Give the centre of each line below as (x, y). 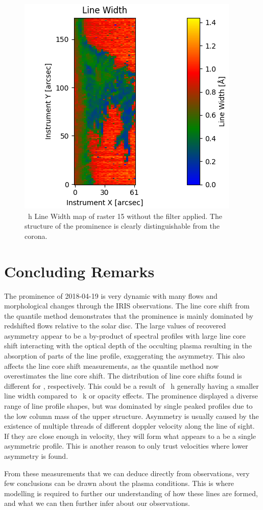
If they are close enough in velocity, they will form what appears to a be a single (130, 436)
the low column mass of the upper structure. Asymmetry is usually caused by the (131, 416)
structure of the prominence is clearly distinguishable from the (122, 226)
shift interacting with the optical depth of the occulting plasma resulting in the (128, 346)
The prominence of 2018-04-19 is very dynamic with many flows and (111, 295)
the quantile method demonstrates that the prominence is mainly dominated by (129, 315)
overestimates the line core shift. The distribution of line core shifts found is (123, 376)
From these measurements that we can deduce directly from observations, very (127, 473)
